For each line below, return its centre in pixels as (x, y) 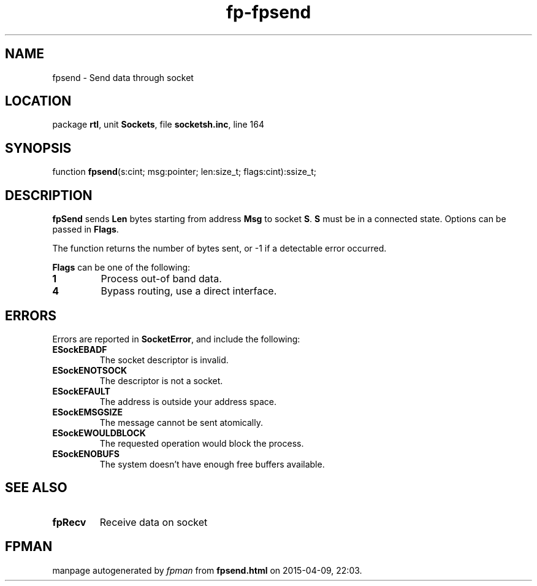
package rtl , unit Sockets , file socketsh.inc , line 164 (158, 125)
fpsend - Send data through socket (123, 77)
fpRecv (69, 522)
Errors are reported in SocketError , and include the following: (176, 339)
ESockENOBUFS (86, 453)
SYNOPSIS (38, 148)
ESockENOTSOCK (90, 370)
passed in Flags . (86, 229)
